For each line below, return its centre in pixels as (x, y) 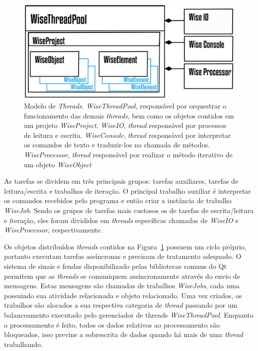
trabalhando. (23, 344)
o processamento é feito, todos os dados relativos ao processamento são (112, 324)
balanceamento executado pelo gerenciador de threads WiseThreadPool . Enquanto (129, 314)
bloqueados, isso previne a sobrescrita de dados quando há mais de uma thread (124, 334)
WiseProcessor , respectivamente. (53, 230)
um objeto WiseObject (58, 164)
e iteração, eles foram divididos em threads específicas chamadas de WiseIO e (121, 220)
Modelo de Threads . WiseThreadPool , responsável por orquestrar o (125, 106)
